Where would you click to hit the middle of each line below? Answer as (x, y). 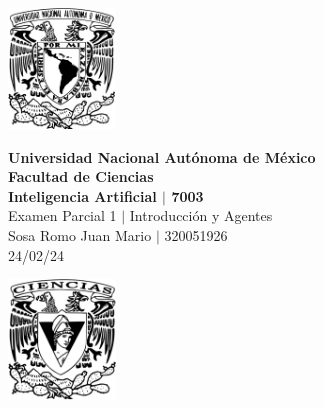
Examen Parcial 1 (62, 215)
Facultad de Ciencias (81, 176)
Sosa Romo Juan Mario (80, 234)
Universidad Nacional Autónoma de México (162, 156)
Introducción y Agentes (201, 215)
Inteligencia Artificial (82, 195)
